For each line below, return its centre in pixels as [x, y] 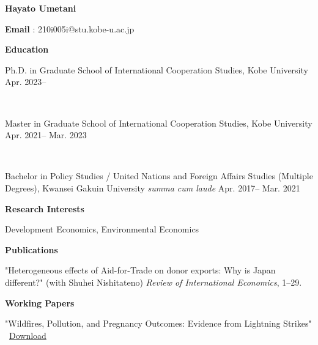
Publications [31, 249]
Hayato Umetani [41, 8]
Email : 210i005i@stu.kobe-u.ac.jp [70, 28]
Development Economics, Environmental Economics [102, 229]
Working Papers [40, 302]
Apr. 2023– [26, 82]
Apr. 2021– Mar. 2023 [46, 135]
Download [28, 335]
